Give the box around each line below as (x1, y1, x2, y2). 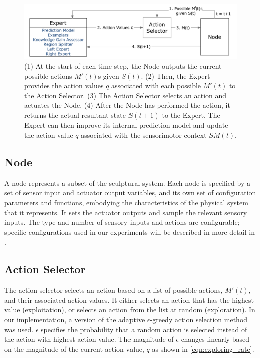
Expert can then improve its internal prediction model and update (24, 120, 228, 130)
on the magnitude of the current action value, (4, 343, 144, 354)
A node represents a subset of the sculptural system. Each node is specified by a (4, 177, 250, 188)
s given (98, 70, 119, 81)
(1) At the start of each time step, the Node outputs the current (24, 60, 222, 71)
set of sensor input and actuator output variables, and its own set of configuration (4, 187, 256, 198)
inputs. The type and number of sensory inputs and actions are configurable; (4, 217, 240, 227)
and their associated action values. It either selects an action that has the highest (4, 294, 254, 305)
